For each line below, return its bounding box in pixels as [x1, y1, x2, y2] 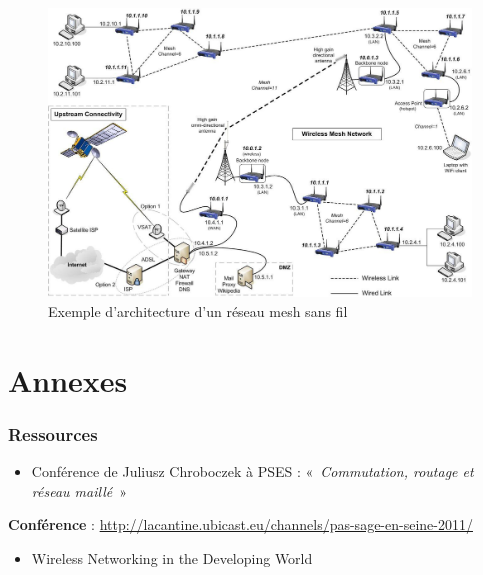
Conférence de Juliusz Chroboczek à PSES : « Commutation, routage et [31, 461, 474, 482]
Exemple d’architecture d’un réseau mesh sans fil [48, 301, 348, 322]
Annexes [8, 359, 128, 400]
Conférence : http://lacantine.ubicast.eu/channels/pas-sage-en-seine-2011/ [8, 514, 473, 535]
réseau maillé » [31, 480, 127, 501]
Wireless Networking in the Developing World [31, 547, 313, 568]
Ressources [8, 421, 98, 446]
